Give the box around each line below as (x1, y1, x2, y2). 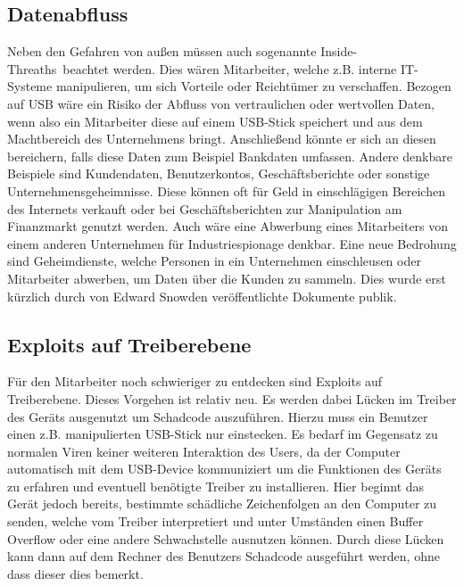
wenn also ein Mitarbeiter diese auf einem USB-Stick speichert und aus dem (7, 111, 423, 130)
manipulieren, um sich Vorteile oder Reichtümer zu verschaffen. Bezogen (55, 77, 452, 95)
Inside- (320, 42, 358, 61)
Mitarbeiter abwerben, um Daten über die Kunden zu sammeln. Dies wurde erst (7, 268, 446, 287)
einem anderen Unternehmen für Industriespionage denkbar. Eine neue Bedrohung (7, 234, 457, 252)
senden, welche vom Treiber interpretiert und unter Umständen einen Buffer (7, 512, 424, 531)
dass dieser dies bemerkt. (7, 564, 144, 582)
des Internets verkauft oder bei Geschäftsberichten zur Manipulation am (7, 199, 402, 218)
